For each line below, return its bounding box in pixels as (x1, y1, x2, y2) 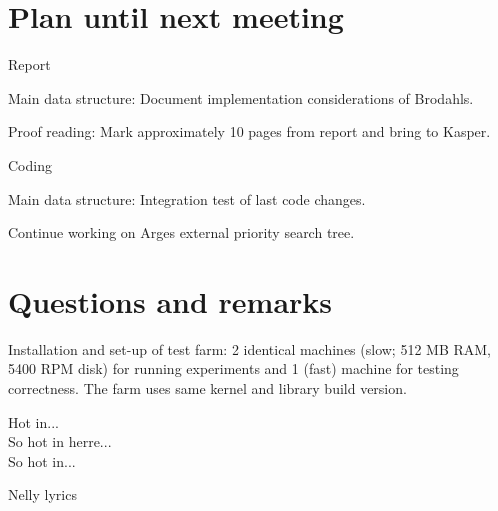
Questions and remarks (8, 280, 333, 321)
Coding (8, 154, 52, 175)
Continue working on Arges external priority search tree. (8, 222, 355, 243)
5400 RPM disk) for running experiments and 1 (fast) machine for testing (8, 358, 459, 379)
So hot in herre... (8, 431, 112, 452)
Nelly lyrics (8, 484, 77, 505)
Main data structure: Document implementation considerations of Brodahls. (8, 87, 474, 108)
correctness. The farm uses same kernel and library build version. (8, 378, 407, 398)
